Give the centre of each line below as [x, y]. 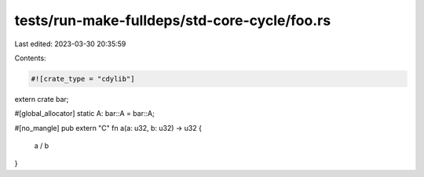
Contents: [30, 58]
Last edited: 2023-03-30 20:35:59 [70, 44]
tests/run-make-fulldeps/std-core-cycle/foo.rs [173, 20]
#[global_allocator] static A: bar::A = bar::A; [84, 114]
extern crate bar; [42, 99]
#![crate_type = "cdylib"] [83, 79]
